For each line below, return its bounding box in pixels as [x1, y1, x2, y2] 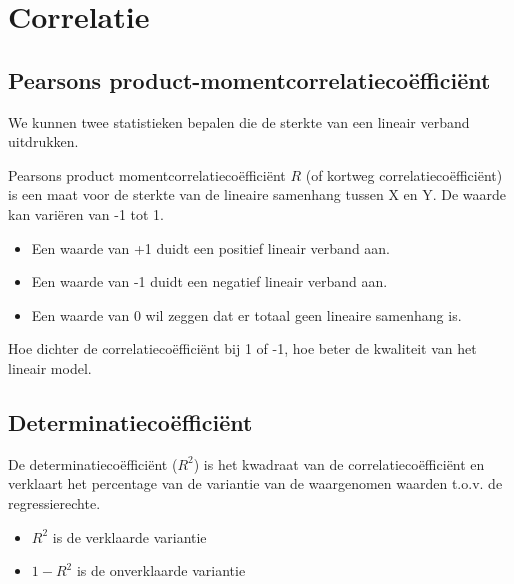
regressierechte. [8, 492, 101, 513]
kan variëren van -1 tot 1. [8, 203, 165, 224]
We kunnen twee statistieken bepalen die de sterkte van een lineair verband [8, 111, 470, 132]
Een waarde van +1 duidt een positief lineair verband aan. [31, 237, 390, 258]
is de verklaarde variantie [52, 526, 207, 547]
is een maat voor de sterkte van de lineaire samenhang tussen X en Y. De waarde [8, 184, 507, 205]
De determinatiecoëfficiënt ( [8, 453, 178, 474]
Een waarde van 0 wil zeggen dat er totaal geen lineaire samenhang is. [31, 304, 462, 325]
